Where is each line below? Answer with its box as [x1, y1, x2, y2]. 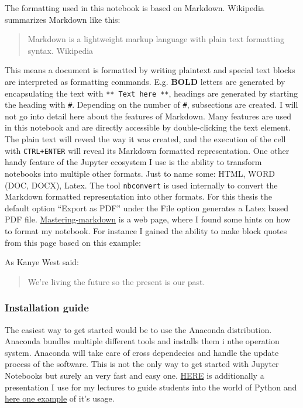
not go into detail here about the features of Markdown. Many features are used [5, 109, 292, 122]
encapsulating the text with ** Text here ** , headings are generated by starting [5, 87, 298, 99]
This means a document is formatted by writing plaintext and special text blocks [5, 64, 295, 76]
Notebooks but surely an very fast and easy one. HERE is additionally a [5, 369, 264, 381]
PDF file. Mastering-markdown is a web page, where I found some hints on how [5, 213, 291, 225]
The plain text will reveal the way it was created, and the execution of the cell [5, 133, 286, 145]
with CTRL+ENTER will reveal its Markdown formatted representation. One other [5, 144, 290, 156]
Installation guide [5, 300, 89, 315]
